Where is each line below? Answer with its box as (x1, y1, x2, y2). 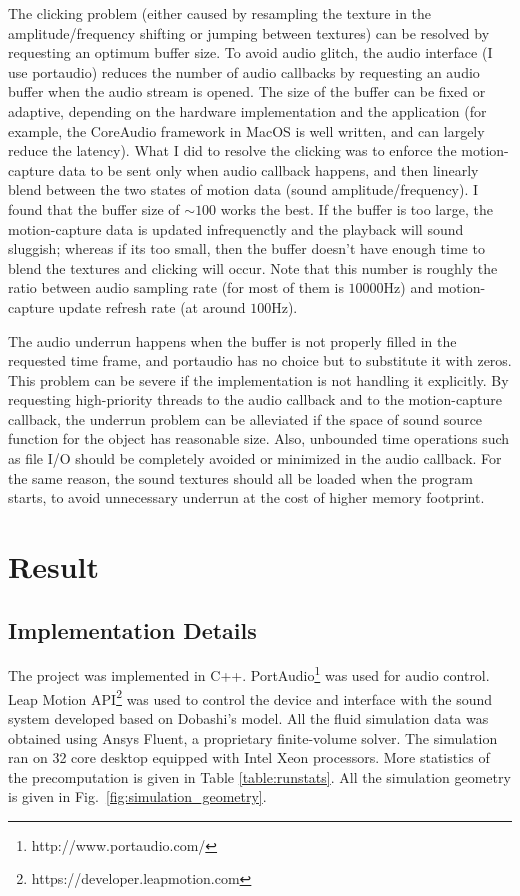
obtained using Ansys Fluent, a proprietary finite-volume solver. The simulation (8, 727, 498, 748)
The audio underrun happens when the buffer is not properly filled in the (8, 330, 457, 351)
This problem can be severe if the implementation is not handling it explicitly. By (8, 369, 509, 390)
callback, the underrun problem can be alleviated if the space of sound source (8, 408, 483, 429)
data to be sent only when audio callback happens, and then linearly (58, 159, 479, 180)
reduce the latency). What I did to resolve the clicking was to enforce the (8, 140, 457, 161)
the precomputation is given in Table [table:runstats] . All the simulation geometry (8, 766, 511, 787)
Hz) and (383, 277, 434, 298)
